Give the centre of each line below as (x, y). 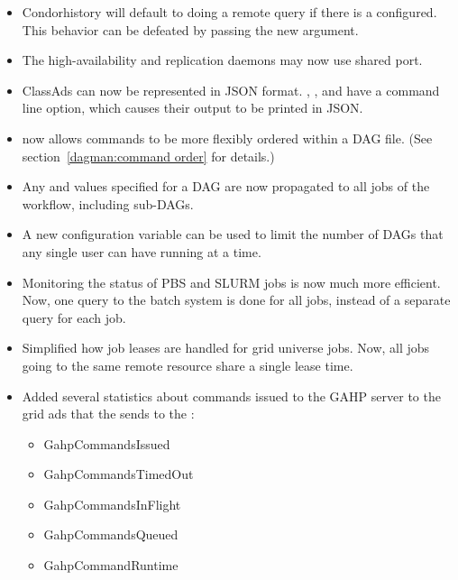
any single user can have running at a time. (142, 251)
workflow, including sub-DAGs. (108, 203)
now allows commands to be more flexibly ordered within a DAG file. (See (227, 138)
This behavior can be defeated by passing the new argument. (190, 29)
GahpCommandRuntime (111, 565)
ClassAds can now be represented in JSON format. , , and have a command (231, 90)
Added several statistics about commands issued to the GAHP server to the (231, 396)
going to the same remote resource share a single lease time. (188, 365)
